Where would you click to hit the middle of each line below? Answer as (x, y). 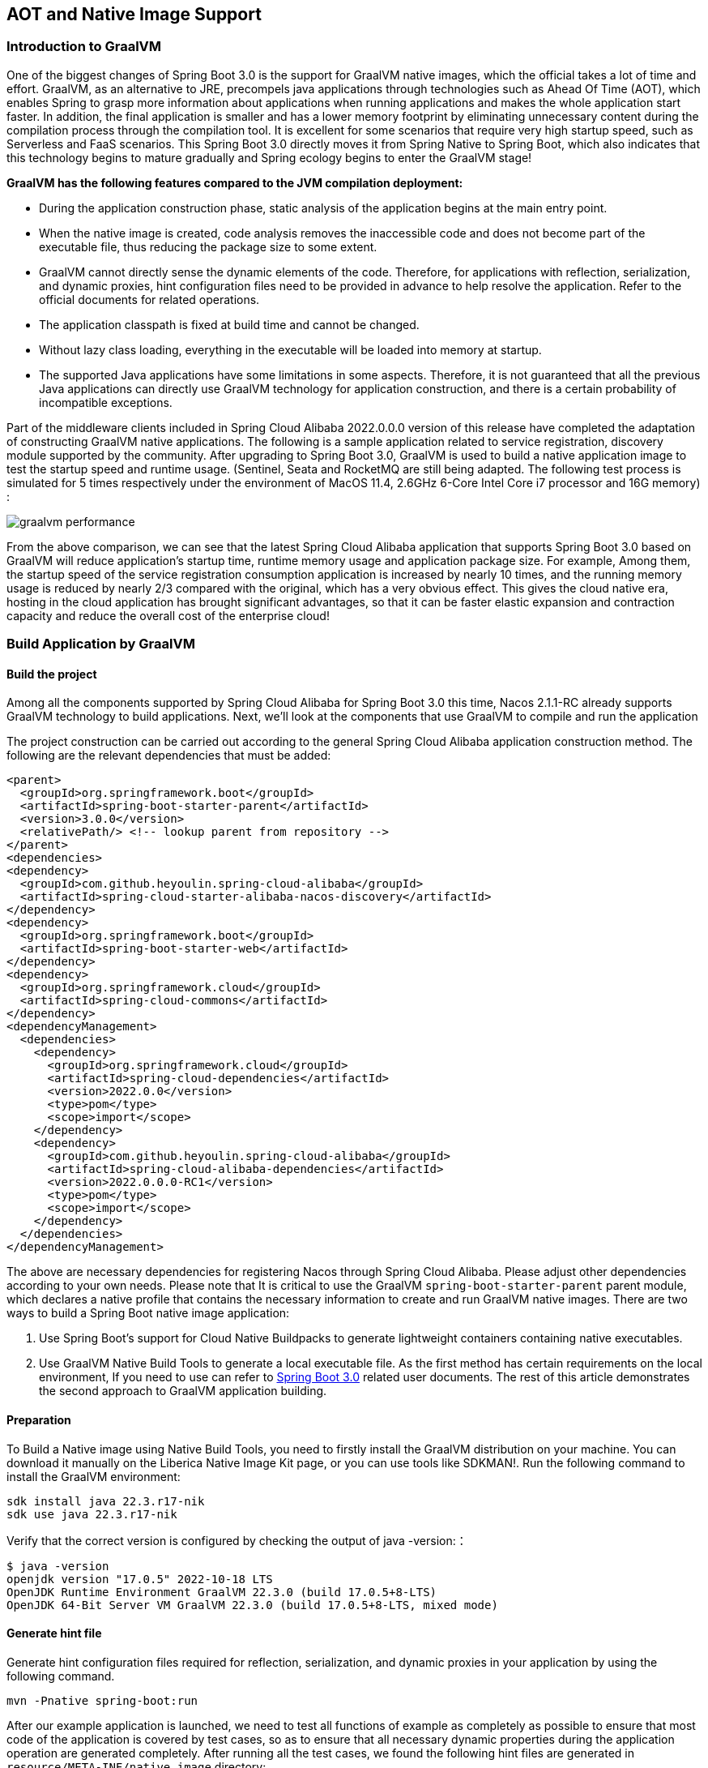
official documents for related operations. (149, 299)
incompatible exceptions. (106, 402)
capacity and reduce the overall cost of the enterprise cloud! (168, 615)
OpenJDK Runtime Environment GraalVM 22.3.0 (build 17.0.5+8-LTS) (222, 1592)
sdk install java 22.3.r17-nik (106, 1501)
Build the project (52, 674)
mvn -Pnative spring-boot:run (102, 1700)
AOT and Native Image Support (134, 14)
